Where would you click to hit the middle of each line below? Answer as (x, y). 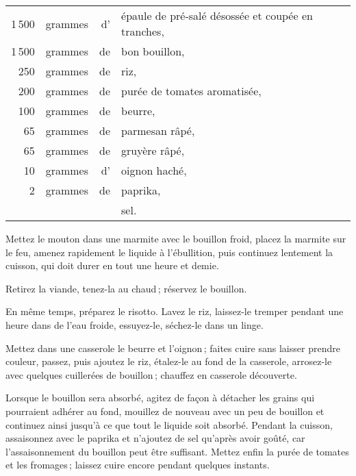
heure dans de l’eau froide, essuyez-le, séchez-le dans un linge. (135, 324)
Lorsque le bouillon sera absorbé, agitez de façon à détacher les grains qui (160, 398)
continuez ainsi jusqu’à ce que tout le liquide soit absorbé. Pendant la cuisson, (169, 424)
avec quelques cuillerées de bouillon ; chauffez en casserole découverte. (151, 374)
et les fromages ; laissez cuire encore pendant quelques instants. (138, 465)
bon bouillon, (153, 51)
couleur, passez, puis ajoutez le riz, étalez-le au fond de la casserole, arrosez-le (169, 361)
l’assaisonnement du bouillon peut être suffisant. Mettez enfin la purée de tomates (177, 451)
